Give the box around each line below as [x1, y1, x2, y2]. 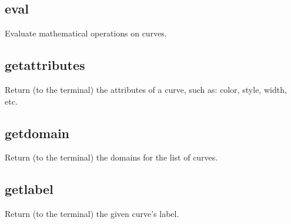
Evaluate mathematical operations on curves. [5, 27, 167, 39]
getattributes [5, 56, 85, 74]
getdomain [5, 123, 69, 142]
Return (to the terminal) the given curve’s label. [5, 208, 179, 220]
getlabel [5, 180, 53, 198]
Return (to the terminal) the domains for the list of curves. [5, 151, 218, 163]
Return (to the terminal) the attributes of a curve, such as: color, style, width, [5, 83, 287, 95]
